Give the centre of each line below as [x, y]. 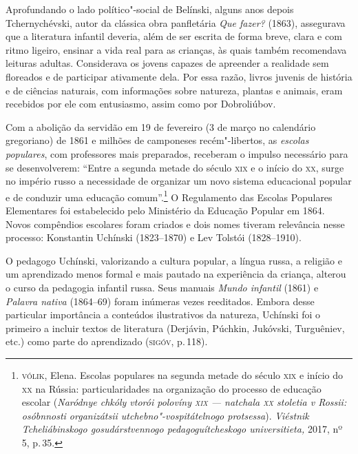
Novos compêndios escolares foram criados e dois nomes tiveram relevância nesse [175, 224]
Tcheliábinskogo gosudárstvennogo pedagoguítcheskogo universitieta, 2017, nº [182, 429]
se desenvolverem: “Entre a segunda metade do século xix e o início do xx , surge [175, 167]
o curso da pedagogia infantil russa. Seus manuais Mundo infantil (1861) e [162, 287]
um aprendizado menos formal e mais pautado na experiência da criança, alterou [176, 274]
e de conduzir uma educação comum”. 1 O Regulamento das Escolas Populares [169, 196]
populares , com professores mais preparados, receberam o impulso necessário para [177, 153]
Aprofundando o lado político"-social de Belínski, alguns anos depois [150, 9]
